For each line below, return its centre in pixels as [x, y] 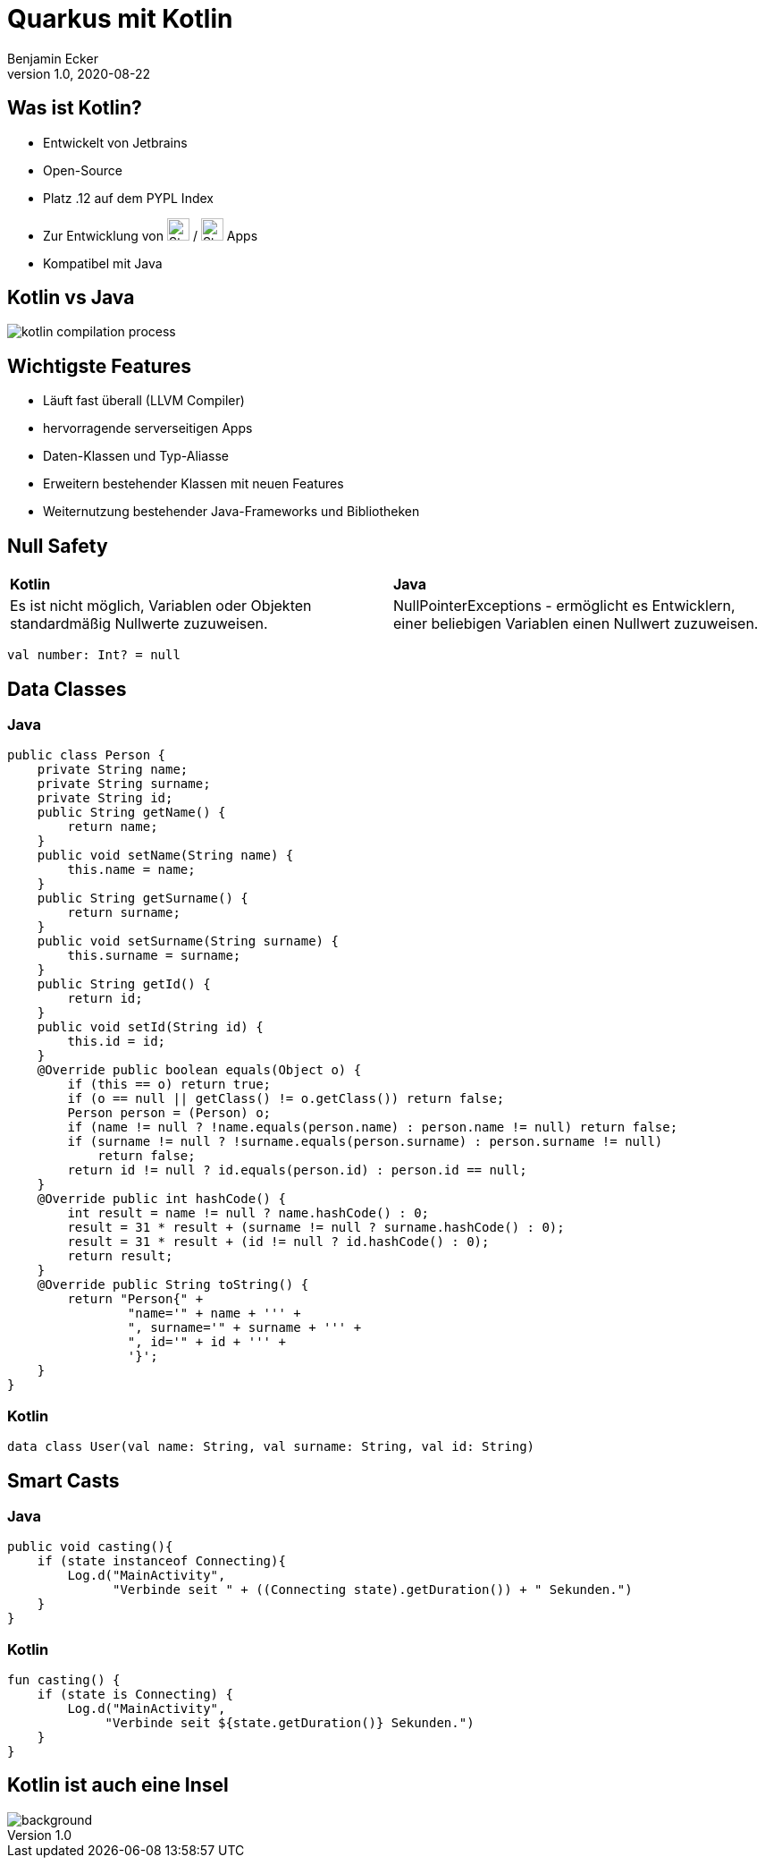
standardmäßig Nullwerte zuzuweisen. [139, 624]
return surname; [124, 913]
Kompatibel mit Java [103, 263]
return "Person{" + [135, 1299]
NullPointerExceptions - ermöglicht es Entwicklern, [564, 606]
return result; [120, 1256]
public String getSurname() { [143, 899]
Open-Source [83, 170]
